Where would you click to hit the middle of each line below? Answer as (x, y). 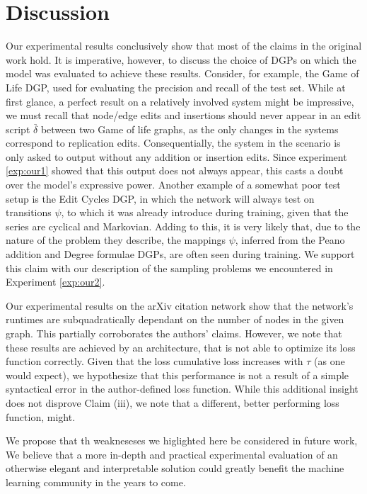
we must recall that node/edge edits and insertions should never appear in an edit (183, 115)
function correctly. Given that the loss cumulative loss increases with (155, 361)
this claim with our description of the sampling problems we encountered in (169, 268)
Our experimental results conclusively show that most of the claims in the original (184, 46)
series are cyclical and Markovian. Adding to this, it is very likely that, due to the (183, 226)
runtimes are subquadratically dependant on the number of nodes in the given (175, 319)
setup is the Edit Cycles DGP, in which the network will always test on (160, 198)
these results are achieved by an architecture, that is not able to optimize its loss (181, 347)
